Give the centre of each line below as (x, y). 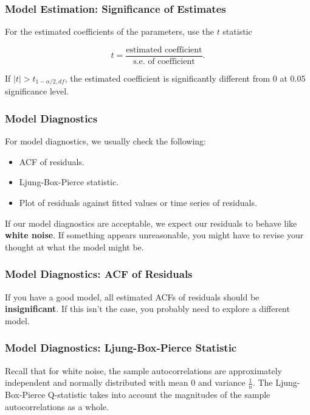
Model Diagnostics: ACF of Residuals (99, 274)
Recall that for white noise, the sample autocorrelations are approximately (144, 370)
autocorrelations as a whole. (57, 406)
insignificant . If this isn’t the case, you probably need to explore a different (147, 309)
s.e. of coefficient (164, 61)
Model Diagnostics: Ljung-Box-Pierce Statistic (121, 348)
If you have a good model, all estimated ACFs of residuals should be (132, 296)
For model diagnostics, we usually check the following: (106, 141)
